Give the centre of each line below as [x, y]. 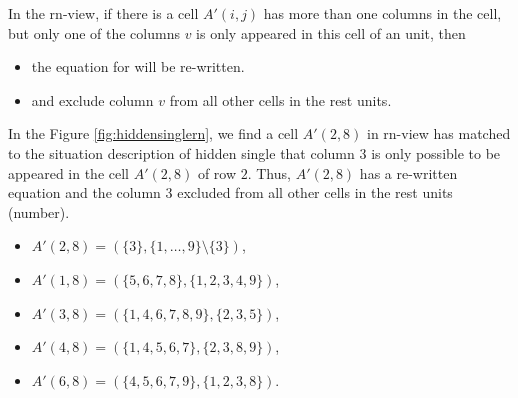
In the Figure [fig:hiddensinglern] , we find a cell [153, 133]
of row [217, 172]
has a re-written [408, 172]
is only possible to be [436, 152]
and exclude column [92, 99]
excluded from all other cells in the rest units [315, 192]
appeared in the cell [68, 172]
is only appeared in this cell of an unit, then [331, 32]
